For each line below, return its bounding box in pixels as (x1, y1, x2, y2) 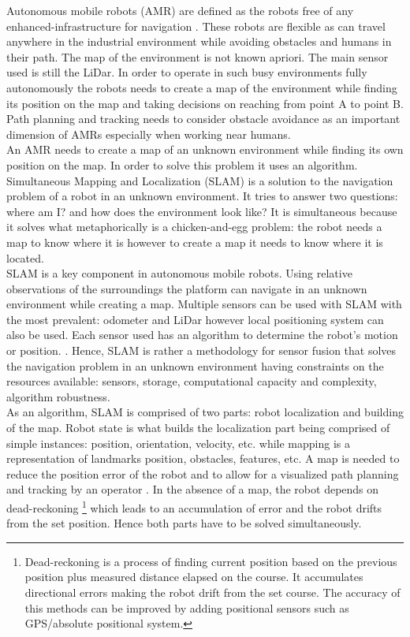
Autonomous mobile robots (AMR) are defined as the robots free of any (6, 2, 354, 18)
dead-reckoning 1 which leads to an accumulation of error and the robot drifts (6, 497, 382, 516)
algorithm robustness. (6, 388, 110, 404)
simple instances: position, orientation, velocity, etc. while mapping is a (6, 434, 350, 451)
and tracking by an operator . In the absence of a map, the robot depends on (6, 481, 379, 497)
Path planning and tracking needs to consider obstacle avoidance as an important (6, 110, 401, 127)
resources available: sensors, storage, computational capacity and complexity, (6, 373, 377, 389)
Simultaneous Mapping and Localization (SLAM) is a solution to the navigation (6, 172, 393, 188)
